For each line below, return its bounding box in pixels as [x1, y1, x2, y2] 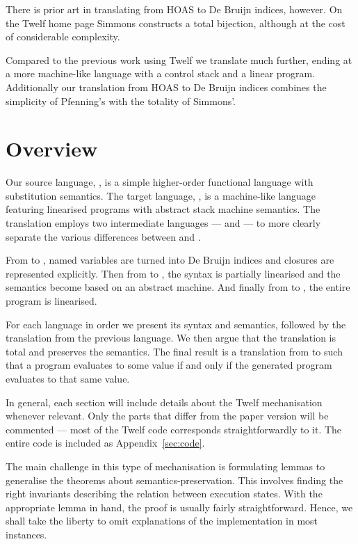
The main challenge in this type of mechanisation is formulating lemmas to [6, 458, 325, 473]
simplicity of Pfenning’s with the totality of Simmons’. [6, 93, 236, 108]
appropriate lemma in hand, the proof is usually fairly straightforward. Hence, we [6, 499, 353, 514]
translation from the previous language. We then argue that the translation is [6, 330, 336, 345]
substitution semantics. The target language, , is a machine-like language [6, 188, 316, 202]
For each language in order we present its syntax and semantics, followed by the [6, 317, 346, 331]
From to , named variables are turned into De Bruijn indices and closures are [6, 253, 334, 267]
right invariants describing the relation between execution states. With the [6, 486, 323, 501]
